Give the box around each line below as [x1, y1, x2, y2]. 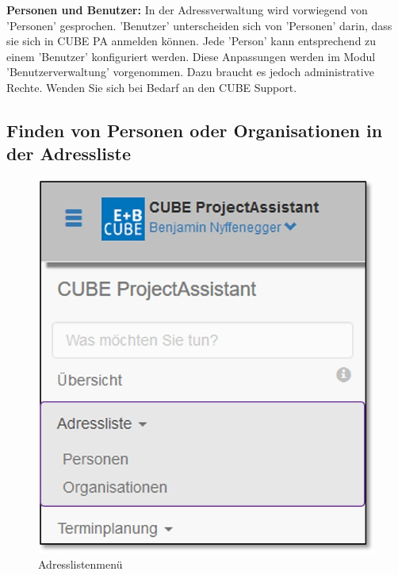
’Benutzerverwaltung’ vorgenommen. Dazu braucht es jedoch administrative [6, 63, 374, 80]
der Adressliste [6, 141, 131, 166]
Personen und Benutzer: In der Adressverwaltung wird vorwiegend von [6, 2, 368, 17]
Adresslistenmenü [38, 556, 123, 573]
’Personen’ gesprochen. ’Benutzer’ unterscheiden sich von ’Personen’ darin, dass [6, 17, 392, 33]
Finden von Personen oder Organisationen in [6, 117, 383, 142]
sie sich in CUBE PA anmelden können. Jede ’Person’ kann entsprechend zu [6, 33, 377, 49]
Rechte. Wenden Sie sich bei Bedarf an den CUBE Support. [6, 79, 297, 95]
